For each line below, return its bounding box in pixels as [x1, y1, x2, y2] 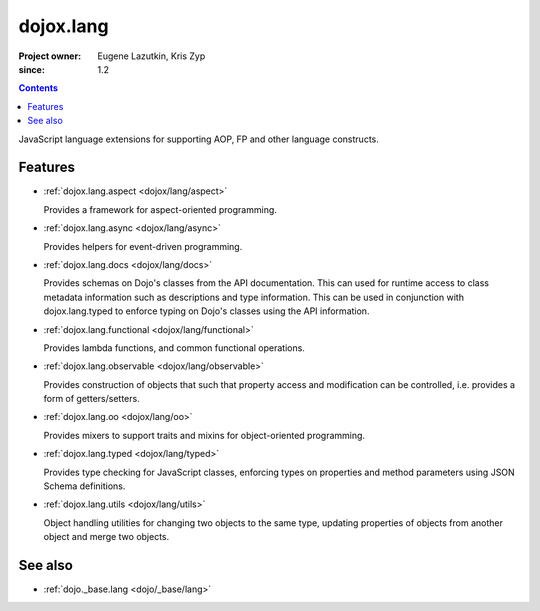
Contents [18, 82, 59, 94]
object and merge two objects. [43, 531, 170, 543]
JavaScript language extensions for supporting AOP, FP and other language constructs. [18, 133, 379, 145]
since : [18, 63, 45, 75]
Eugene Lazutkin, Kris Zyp [97, 50, 206, 62]
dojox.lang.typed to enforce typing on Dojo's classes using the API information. [43, 305, 370, 317]
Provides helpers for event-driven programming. [43, 240, 243, 252]
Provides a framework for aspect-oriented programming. [43, 203, 277, 215]
